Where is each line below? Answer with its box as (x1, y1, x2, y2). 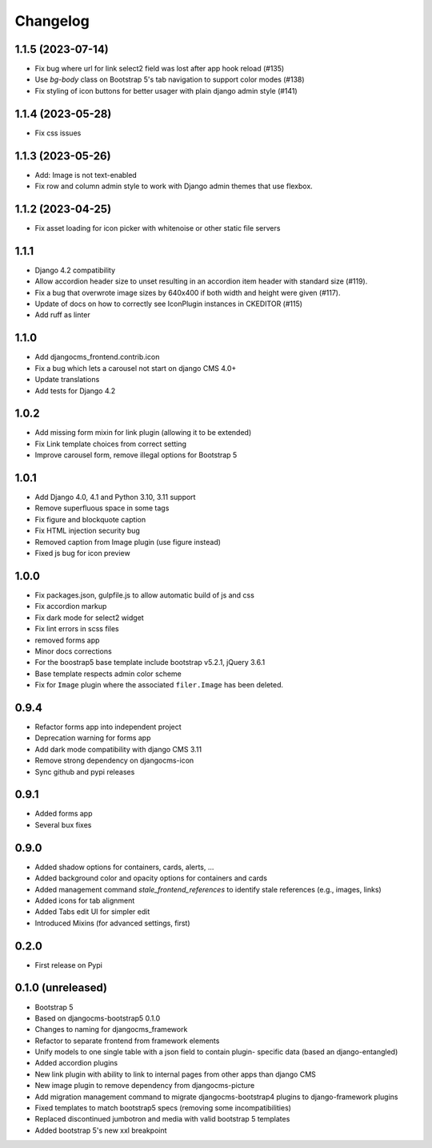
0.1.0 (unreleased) (14, 981, 108, 995)
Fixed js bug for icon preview (34, 549, 131, 558)
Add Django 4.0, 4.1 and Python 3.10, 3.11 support (34, 493, 196, 502)
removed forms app (34, 635, 100, 645)
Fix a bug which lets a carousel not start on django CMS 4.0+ (34, 363, 237, 373)
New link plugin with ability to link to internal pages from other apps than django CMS (34, 1069, 316, 1079)
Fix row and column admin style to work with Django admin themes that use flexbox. (34, 181, 314, 191)
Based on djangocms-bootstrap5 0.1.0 (34, 1013, 161, 1023)
